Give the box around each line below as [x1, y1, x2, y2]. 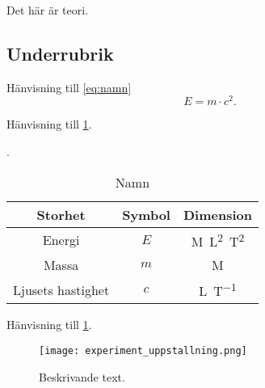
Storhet [36, 205, 86, 224]
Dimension [183, 205, 252, 224]
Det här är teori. [6, 2, 89, 18]
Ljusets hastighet [13, 280, 110, 299]
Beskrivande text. [39, 368, 125, 385]
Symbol [122, 205, 170, 224]
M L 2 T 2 [191, 229, 245, 251]
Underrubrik [6, 40, 114, 65]
